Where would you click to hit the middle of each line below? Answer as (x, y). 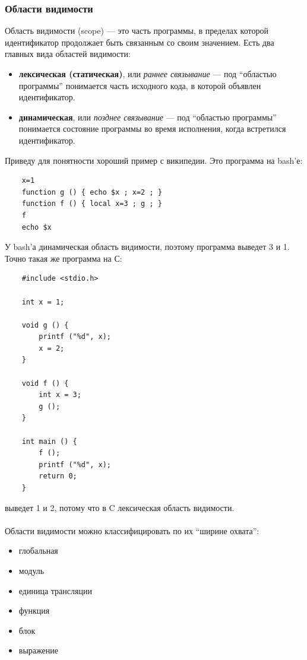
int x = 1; (43, 302)
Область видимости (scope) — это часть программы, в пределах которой (137, 31)
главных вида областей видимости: (68, 54)
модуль (31, 570)
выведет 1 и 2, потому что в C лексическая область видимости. (120, 507)
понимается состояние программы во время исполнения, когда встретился (152, 128)
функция (34, 610)
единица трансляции (55, 590)
